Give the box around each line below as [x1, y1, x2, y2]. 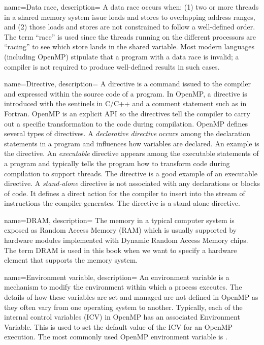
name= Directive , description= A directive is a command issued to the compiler [4, 78, 251, 89]
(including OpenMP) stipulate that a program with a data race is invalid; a [4, 51, 239, 61]
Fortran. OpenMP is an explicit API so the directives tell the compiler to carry [4, 108, 250, 118]
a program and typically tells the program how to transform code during [4, 158, 230, 168]
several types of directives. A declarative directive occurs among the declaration [4, 128, 251, 139]
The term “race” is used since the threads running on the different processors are [4, 31, 256, 42]
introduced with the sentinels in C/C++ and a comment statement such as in [4, 98, 247, 109]
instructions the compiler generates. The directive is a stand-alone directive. [4, 198, 240, 208]
